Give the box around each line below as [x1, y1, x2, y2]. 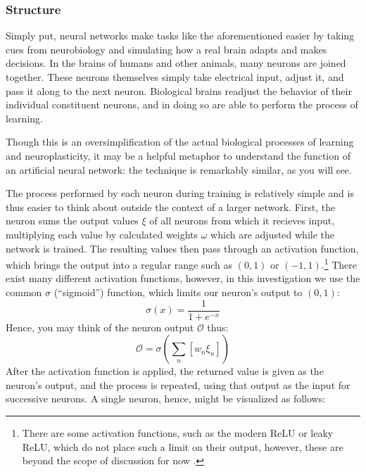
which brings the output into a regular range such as [6, 257, 233, 272]
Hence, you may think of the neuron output [6, 319, 194, 334]
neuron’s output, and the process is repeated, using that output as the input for [6, 377, 351, 392]
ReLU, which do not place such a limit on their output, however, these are [22, 439, 343, 454]
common [6, 284, 42, 299]
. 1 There [321, 255, 358, 272]
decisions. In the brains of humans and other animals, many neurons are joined [6, 56, 346, 70]
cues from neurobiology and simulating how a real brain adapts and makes [6, 42, 327, 56]
